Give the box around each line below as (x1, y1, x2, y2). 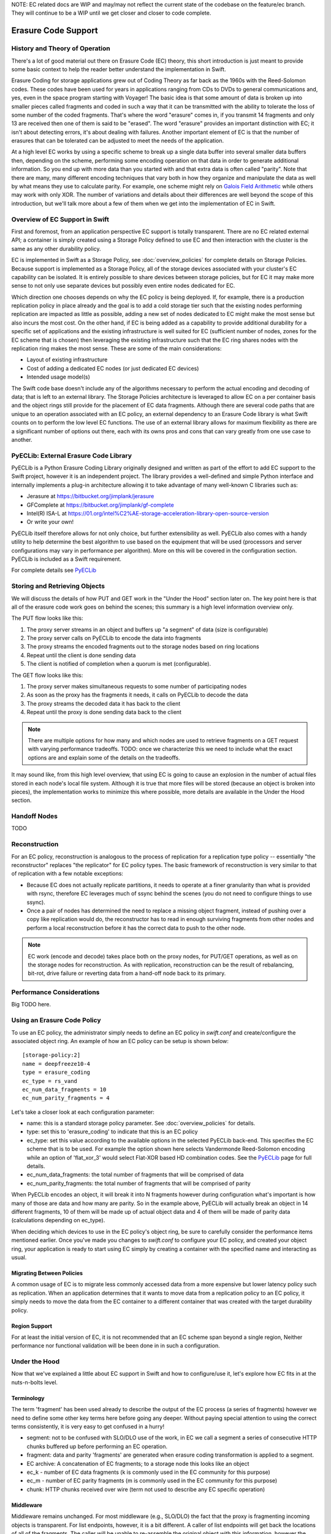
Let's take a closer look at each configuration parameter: (11, 1108, 154, 1116)
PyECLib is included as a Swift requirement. (11, 555, 122, 563)
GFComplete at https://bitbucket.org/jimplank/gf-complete (26, 501, 174, 509)
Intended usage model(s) (26, 373, 90, 380)
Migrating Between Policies (11, 1269, 83, 1276)
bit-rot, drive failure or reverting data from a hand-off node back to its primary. (28, 969, 226, 977)
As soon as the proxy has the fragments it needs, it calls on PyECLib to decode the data (26, 691, 248, 699)
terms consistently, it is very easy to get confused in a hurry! (11, 1422, 165, 1430)
